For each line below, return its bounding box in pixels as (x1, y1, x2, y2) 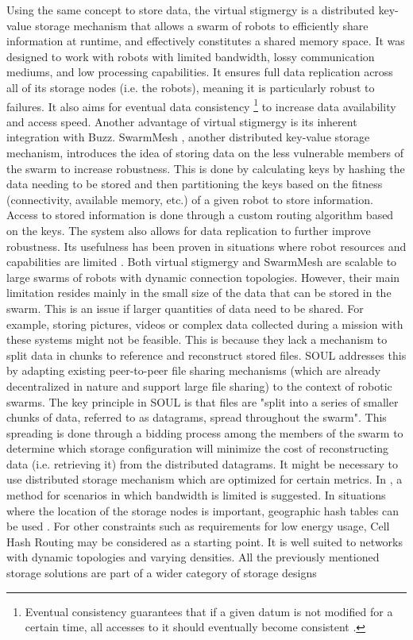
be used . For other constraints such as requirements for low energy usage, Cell (6, 518, 390, 534)
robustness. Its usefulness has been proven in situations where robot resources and (6, 237, 407, 254)
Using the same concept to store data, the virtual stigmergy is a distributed (6, 2, 375, 17)
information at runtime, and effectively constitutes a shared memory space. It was (6, 33, 405, 49)
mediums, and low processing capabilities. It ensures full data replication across (6, 64, 393, 80)
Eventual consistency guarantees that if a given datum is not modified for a (25, 603, 393, 619)
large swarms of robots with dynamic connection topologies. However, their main (6, 268, 400, 285)
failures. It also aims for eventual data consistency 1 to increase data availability (6, 95, 396, 114)
